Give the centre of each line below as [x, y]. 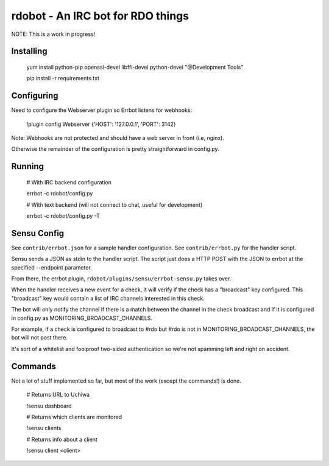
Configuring [35, 96]
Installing [30, 51]
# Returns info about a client [62, 439]
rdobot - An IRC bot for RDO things [100, 16]
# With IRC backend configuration [69, 182]
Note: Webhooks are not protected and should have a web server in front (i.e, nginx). [118, 138]
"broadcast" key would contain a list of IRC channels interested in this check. [108, 298]
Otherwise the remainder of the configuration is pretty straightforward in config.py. [115, 149]
